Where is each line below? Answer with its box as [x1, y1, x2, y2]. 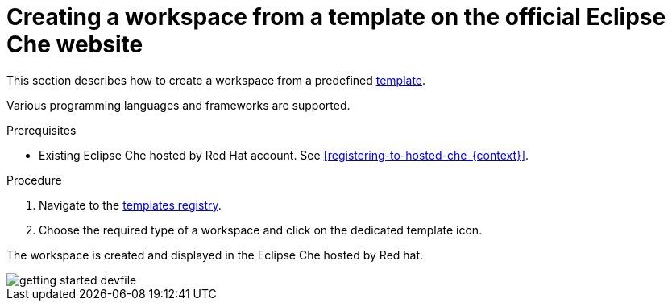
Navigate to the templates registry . [39, 197, 222, 212]
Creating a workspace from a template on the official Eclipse [6, 3, 666, 31]
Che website [6, 31, 143, 58]
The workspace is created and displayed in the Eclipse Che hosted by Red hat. [6, 247, 424, 262]
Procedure [6, 172, 62, 187]
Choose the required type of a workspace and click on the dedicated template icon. [39, 222, 483, 237]
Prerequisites [6, 122, 77, 137]
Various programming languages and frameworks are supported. [6, 97, 351, 112]
